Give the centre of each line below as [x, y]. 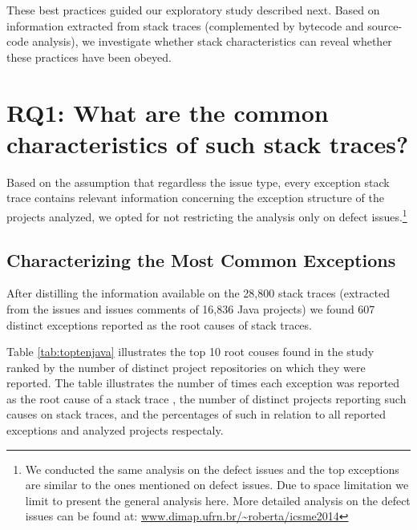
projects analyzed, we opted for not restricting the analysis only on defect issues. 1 [207, 215]
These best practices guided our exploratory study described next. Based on [193, 10]
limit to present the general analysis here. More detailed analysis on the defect [218, 500]
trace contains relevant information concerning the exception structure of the [195, 198]
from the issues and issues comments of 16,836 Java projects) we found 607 [191, 308]
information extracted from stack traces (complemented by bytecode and [185, 25]
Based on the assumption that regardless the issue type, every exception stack [198, 182]
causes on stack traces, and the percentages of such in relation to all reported [196, 414]
